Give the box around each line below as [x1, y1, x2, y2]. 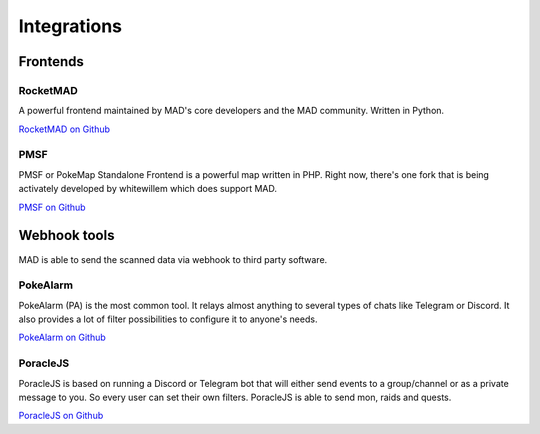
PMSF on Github [18, 201, 86, 213]
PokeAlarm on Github [18, 331, 107, 344]
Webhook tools [18, 227, 115, 244]
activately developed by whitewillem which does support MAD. [18, 183, 278, 195]
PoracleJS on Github [18, 410, 104, 422]
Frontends [18, 53, 84, 70]
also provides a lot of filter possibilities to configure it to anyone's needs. [18, 313, 318, 325]
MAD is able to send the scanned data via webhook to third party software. [18, 253, 328, 265]
